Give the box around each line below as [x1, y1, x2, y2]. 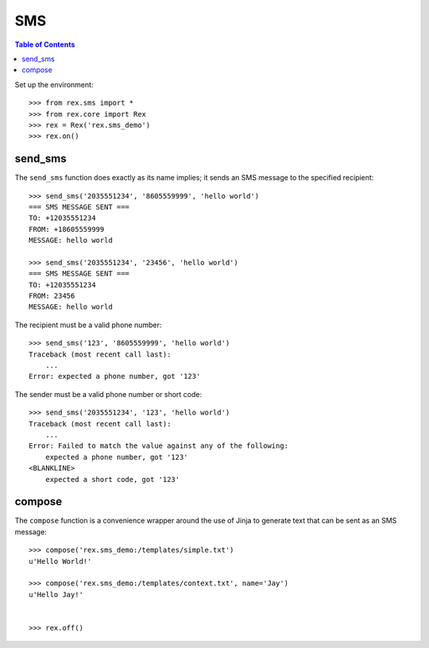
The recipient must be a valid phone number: [14, 320, 162, 330]
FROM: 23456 [29, 291, 75, 301]
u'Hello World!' [29, 557, 92, 565]
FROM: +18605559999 [29, 225, 105, 233]
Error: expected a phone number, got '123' [29, 372, 201, 381]
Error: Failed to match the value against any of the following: [29, 442, 289, 450]
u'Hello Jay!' [29, 590, 83, 599]
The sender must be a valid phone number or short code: [14, 389, 203, 399]
